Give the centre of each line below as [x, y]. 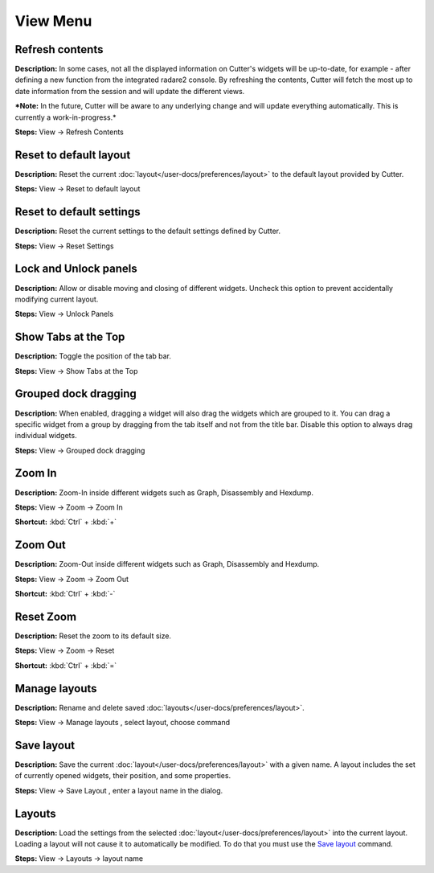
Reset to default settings [78, 212]
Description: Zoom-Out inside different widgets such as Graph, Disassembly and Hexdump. [167, 564]
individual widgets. [46, 436]
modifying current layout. [57, 299]
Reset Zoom [45, 616]
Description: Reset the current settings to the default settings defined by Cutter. [148, 231]
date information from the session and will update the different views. [130, 91]
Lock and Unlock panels [76, 269]
